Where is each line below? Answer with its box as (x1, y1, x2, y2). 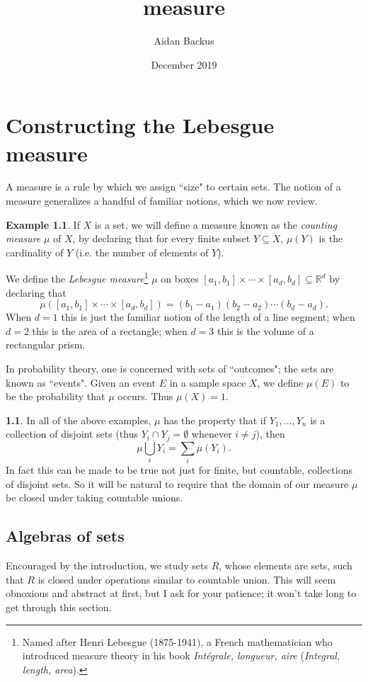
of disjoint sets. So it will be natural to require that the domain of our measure (6, 476, 349, 491)
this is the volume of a (217, 323, 314, 338)
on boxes (161, 271, 199, 286)
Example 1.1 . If (6, 217, 80, 232)
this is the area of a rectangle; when (32, 323, 188, 338)
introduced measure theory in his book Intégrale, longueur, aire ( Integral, (22, 648, 340, 663)
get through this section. (6, 599, 112, 614)
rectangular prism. (6, 337, 86, 352)
